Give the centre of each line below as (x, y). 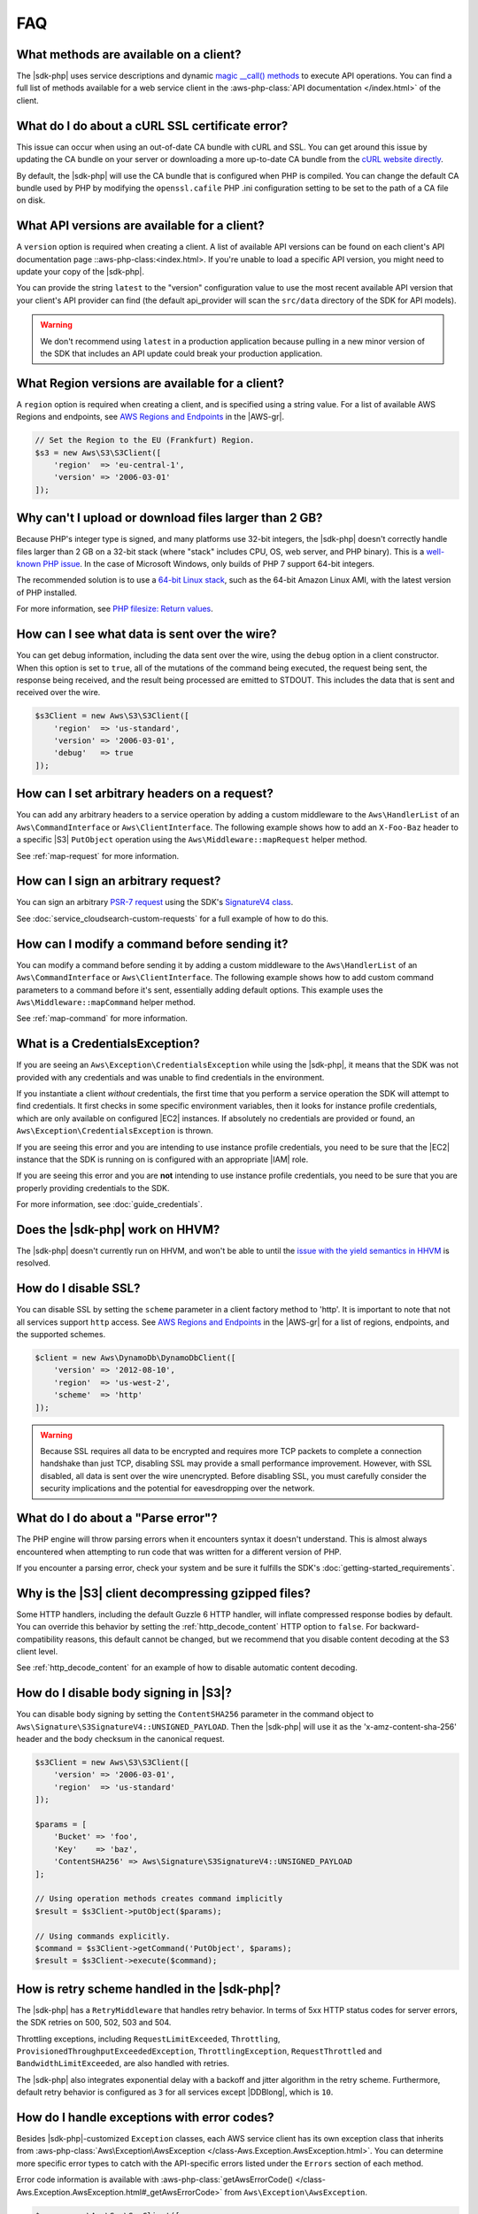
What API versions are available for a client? (140, 226)
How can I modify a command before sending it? (152, 944)
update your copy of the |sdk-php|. (81, 271)
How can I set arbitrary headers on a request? (145, 794)
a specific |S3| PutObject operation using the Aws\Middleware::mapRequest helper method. (192, 840)
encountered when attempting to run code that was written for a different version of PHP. (179, 1552)
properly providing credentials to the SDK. (93, 1188)
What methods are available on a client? (129, 54)
